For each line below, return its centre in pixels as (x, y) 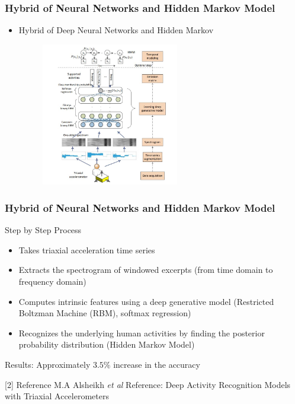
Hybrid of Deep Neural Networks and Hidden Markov (116, 30)
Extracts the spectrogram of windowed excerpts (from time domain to (146, 270)
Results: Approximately (48, 364)
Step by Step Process (43, 230)
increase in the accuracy (157, 364)
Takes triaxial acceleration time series (87, 249)
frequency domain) (52, 281)
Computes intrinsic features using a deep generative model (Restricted (146, 301)
